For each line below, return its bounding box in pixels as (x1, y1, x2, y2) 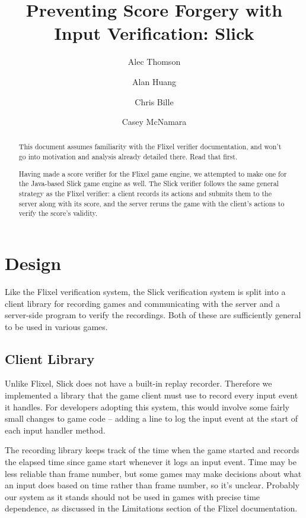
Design (5, 250, 62, 275)
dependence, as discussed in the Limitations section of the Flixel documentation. (5, 502, 298, 514)
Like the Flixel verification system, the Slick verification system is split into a (5, 285, 286, 297)
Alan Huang (132, 75, 176, 87)
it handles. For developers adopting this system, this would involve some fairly (5, 400, 289, 413)
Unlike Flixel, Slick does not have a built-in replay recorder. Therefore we (5, 377, 272, 390)
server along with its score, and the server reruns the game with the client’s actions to (18, 198, 285, 208)
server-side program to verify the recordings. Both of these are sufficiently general (5, 309, 301, 321)
